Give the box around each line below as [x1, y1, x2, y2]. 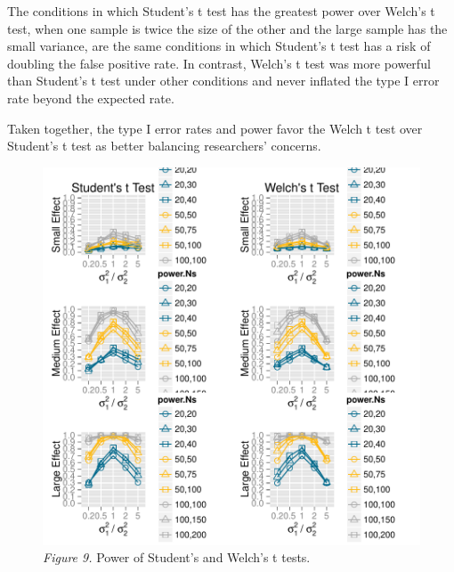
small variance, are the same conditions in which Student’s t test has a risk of [7, 37, 431, 55]
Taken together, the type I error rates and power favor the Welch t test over [7, 118, 423, 137]
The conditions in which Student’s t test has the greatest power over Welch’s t [7, 2, 435, 20]
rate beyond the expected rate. [7, 88, 174, 107]
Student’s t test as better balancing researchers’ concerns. [7, 136, 321, 155]
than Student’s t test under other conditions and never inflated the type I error [7, 71, 440, 90]
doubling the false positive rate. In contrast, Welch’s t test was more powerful [7, 53, 431, 72]
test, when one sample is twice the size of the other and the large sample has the [7, 19, 448, 37]
